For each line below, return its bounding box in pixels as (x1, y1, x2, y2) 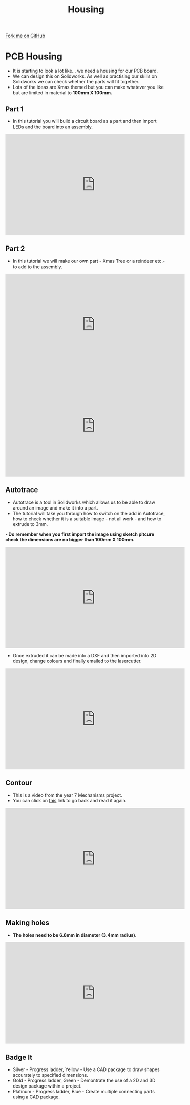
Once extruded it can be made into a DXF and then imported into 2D (12, 652, 157, 658)
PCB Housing (5, 50, 62, 62)
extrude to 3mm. (12, 521, 48, 527)
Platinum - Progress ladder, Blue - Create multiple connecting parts (12, 1089, 155, 1094)
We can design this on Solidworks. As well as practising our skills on (12, 73, 157, 79)
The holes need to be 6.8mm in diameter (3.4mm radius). (12, 932, 137, 938)
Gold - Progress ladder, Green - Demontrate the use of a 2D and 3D (12, 1077, 156, 1083)
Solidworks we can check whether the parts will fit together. (12, 79, 140, 85)
